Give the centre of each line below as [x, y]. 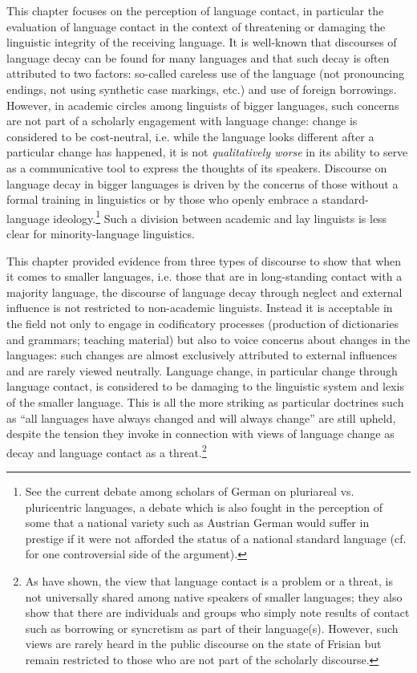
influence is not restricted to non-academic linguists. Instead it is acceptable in [200, 308]
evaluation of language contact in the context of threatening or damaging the [196, 26]
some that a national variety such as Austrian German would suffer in [197, 523]
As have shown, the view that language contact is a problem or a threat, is [209, 580]
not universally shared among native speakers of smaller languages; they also [214, 596]
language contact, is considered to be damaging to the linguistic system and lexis [205, 386]
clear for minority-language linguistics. [101, 233]
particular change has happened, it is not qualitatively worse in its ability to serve [207, 152]
